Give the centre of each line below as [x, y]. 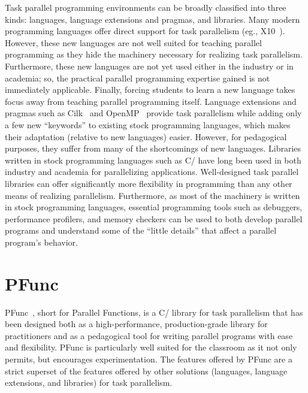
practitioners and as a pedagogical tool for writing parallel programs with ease [149, 335]
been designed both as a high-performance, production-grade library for [136, 324]
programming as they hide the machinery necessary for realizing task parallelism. [154, 54]
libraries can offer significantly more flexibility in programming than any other [149, 183]
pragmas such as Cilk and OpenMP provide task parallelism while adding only [153, 113]
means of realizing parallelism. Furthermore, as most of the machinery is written [153, 195]
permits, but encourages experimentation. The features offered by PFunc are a [149, 359]
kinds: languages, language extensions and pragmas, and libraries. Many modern [153, 19]
